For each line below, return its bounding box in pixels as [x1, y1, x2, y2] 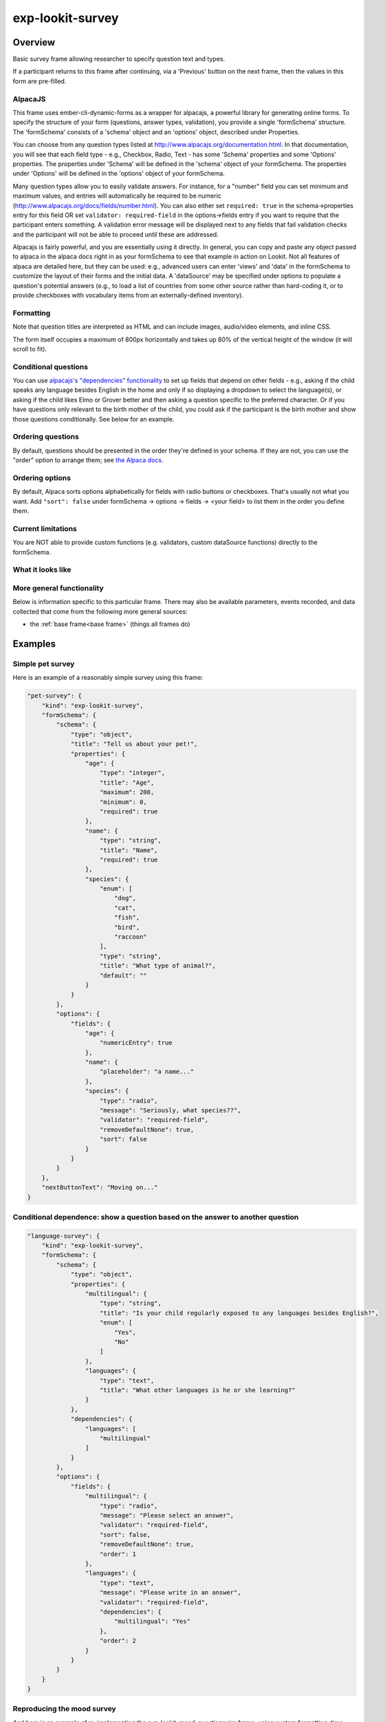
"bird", [113, 923, 140, 931]
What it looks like [12, 565, 71, 574]
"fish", [113, 913, 140, 922]
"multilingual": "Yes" [113, 1617, 190, 1626]
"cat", [113, 904, 137, 912]
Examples [12, 638, 56, 650]
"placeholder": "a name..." [100, 1068, 195, 1076]
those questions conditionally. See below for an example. [12, 415, 175, 423]
